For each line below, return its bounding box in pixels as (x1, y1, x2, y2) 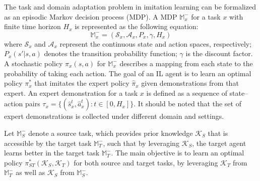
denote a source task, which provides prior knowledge (28, 127, 193, 138)
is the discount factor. (185, 48, 253, 59)
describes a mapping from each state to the (119, 58, 253, 68)
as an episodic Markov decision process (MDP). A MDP (4, 11, 177, 22)
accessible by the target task (4, 137, 92, 148)
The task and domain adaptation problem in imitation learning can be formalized (4, 2, 256, 12)
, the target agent (192, 137, 246, 148)
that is (208, 127, 228, 138)
